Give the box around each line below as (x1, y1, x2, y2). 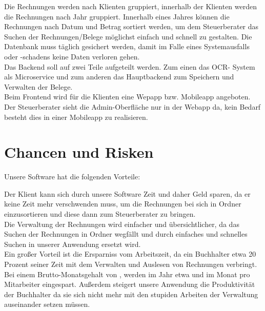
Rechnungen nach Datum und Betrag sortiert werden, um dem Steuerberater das (4, 21, 259, 32)
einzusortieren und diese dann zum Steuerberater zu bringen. (4, 209, 196, 219)
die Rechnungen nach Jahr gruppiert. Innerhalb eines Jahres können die (4, 11, 230, 22)
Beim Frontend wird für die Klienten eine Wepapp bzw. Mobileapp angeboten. (4, 91, 251, 102)
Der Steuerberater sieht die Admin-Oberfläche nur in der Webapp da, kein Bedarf (4, 101, 261, 112)
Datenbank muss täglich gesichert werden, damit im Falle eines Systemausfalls (4, 41, 250, 52)
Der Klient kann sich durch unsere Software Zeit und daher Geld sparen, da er (4, 188, 251, 199)
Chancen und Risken (4, 141, 154, 162)
